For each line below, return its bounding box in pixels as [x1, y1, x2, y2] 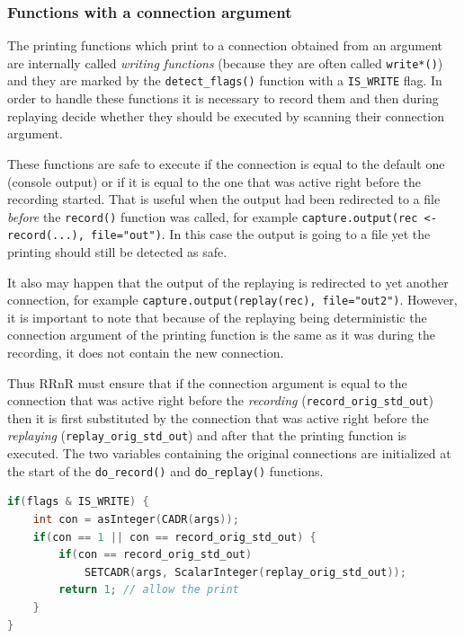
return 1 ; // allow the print [58, 583, 239, 597]
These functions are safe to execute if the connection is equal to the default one [7, 154, 445, 173]
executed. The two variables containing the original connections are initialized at [7, 444, 451, 463]
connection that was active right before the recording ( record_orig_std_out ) [7, 391, 434, 410]
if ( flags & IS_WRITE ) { [7, 495, 149, 509]
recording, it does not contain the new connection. [7, 343, 284, 362]
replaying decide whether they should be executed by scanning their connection [7, 106, 445, 125]
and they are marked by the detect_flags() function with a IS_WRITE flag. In [7, 71, 442, 90]
